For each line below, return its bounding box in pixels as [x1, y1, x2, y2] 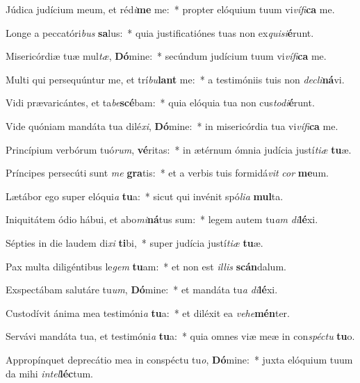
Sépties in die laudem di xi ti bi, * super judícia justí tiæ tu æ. [6, 235, 263, 250]
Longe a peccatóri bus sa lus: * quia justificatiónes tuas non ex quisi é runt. [6, 25, 314, 40]
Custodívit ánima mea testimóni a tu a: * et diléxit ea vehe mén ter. [6, 305, 290, 320]
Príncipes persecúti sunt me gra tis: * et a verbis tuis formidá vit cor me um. [6, 165, 329, 180]
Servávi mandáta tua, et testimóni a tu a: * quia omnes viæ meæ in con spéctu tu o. [6, 329, 355, 343]
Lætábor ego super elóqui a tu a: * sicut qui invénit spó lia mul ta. [6, 188, 284, 203]
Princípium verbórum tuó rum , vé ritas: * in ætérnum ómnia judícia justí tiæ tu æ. [6, 142, 352, 156]
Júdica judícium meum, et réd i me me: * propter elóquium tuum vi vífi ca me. [6, 2, 335, 16]
